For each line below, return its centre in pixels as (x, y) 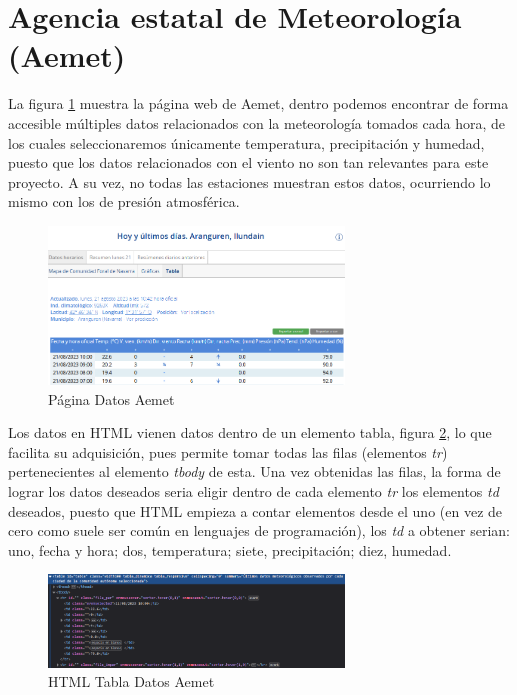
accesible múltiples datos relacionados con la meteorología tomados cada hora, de (257, 122)
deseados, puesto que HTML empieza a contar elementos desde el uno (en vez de (255, 510)
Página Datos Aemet (111, 398)
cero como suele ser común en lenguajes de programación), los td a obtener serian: (259, 530)
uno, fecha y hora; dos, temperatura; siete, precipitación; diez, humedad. (230, 549)
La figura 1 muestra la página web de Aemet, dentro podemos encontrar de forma (258, 103)
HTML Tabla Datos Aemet (131, 681)
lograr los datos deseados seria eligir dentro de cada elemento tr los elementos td (253, 491)
